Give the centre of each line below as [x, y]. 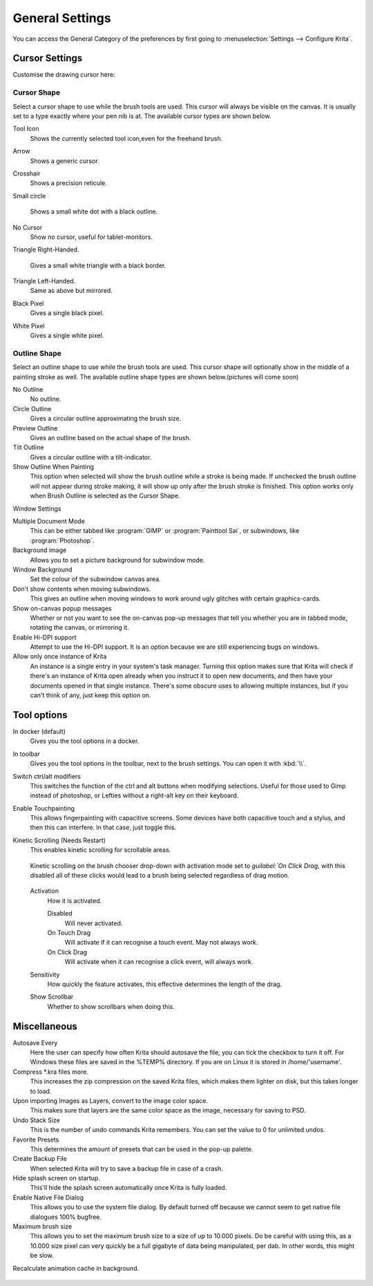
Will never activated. [94, 923]
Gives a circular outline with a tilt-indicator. [91, 457]
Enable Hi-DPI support [45, 637]
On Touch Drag [69, 932]
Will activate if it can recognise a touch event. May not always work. [161, 943]
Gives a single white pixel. [67, 336]
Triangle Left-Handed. [44, 281]
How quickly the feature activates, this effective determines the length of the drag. [165, 984]
